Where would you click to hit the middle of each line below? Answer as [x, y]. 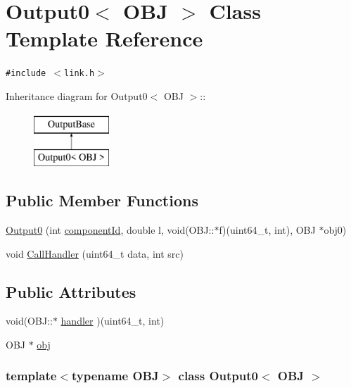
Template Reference [104, 38]
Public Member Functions [102, 200]
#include [26, 74]
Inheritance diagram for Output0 [77, 95]
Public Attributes [71, 291]
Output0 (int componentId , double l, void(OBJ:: [110, 229]
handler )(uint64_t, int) [113, 321]
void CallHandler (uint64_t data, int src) [95, 253]
